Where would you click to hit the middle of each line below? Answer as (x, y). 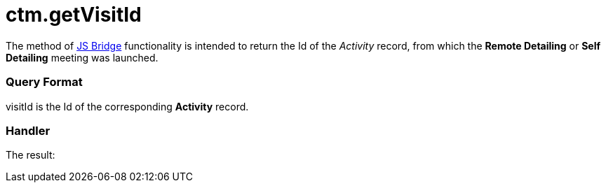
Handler (28, 130)
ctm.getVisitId (74, 15)
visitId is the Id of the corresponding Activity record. (127, 106)
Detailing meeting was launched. (82, 57)
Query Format (44, 82)
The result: (31, 155)
